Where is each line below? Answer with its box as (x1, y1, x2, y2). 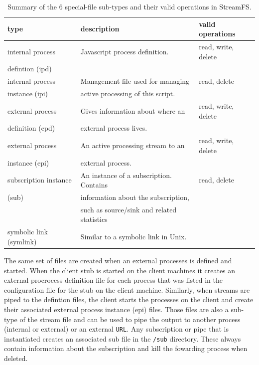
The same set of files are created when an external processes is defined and (4, 255, 232, 265)
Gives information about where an (80, 105, 185, 116)
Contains (80, 180, 108, 190)
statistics (80, 214, 108, 224)
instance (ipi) (7, 88, 48, 99)
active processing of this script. (80, 88, 175, 99)
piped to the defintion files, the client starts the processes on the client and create (4, 294, 254, 305)
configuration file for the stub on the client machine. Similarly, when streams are (4, 284, 250, 295)
